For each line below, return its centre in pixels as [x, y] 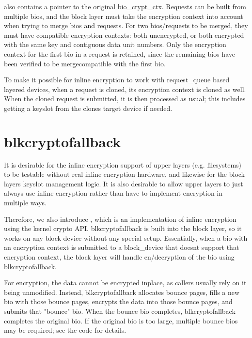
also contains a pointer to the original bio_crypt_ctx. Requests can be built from [125, 6]
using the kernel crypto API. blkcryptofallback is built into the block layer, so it [123, 228]
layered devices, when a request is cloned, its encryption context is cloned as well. [125, 89]
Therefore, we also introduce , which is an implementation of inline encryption [120, 219]
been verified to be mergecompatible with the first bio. [85, 63]
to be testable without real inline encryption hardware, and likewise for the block [124, 174]
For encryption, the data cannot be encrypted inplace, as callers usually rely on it [125, 283]
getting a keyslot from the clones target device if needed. [88, 108]
